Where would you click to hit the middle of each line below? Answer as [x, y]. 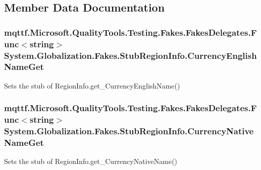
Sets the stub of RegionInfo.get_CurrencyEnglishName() [92, 85]
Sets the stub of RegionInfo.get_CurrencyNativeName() [91, 161]
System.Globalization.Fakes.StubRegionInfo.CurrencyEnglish [130, 55]
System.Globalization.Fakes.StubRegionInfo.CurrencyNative [129, 131]
